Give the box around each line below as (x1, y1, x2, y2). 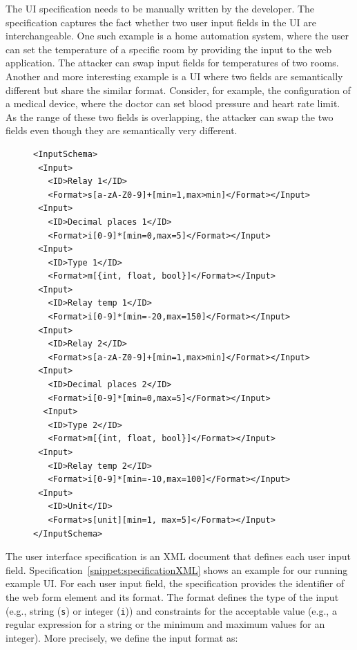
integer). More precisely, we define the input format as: (6, 630, 238, 644)
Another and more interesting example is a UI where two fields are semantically (6, 68, 343, 83)
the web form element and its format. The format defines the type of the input (6, 589, 339, 604)
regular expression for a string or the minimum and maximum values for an (6, 617, 325, 631)
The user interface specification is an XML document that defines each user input (6, 549, 351, 564)
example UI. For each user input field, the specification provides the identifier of (6, 576, 345, 591)
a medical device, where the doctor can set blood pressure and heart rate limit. (6, 96, 340, 111)
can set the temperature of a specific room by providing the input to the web (6, 41, 332, 56)
